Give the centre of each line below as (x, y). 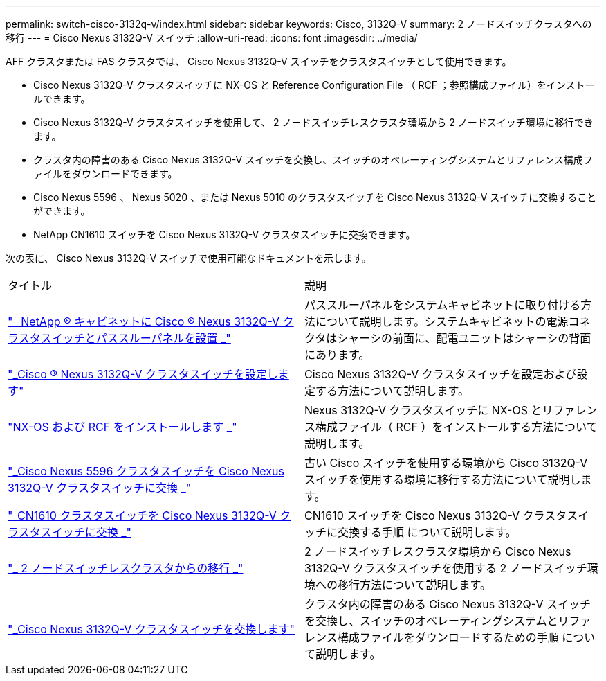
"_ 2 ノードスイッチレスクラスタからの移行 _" (126, 568)
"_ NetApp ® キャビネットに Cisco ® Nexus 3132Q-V (144, 321)
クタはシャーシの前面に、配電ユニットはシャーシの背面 (448, 338)
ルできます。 (62, 99)
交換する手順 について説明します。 (427, 532)
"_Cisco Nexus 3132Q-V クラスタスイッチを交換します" (151, 629)
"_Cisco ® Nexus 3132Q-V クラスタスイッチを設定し (143, 374)
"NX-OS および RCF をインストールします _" (122, 427)
